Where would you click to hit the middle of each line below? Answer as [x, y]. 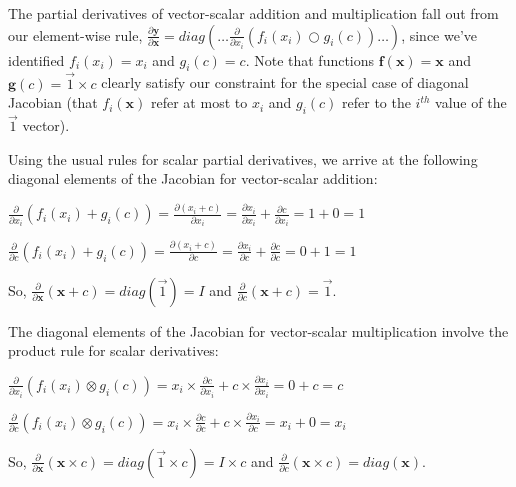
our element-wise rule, [75, 34]
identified [36, 59]
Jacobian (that [53, 102]
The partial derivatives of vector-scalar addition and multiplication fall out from [253, 13]
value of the [471, 102]
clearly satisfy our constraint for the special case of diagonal [285, 82]
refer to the [376, 102]
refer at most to [199, 102]
